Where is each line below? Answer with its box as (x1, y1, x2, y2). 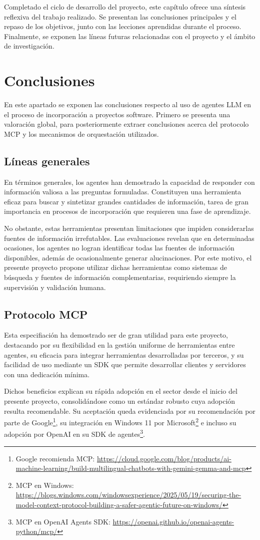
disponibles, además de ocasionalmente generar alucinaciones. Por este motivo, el (4, 252, 252, 262)
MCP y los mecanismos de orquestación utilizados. (4, 128, 159, 139)
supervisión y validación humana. (4, 282, 106, 292)
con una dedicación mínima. (4, 369, 90, 379)
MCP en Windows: (15, 479, 74, 490)
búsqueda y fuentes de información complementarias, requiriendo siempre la (4, 272, 236, 283)
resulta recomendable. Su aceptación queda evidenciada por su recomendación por (4, 405, 255, 416)
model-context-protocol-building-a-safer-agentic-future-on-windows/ (15, 499, 223, 510)
